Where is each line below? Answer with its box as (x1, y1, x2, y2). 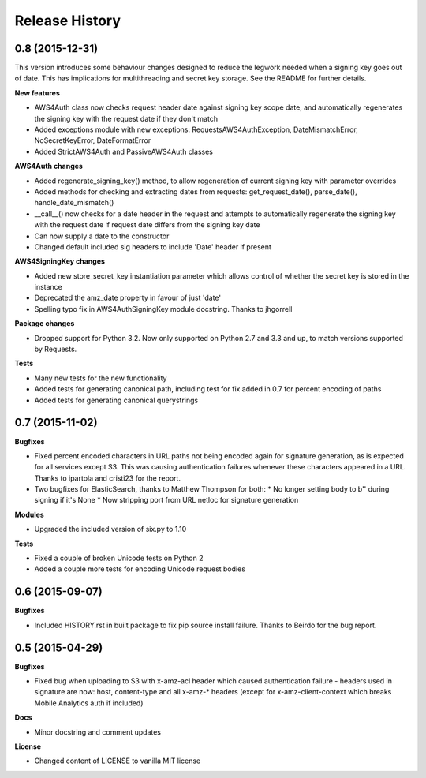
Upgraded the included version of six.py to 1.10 (34, 525, 187, 534)
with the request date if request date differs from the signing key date (34, 220, 260, 230)
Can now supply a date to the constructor (34, 231, 170, 241)
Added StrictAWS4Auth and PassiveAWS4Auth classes (34, 147, 213, 156)
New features (14, 88, 61, 98)
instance (34, 282, 62, 292)
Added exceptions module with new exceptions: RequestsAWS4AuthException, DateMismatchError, (34, 125, 358, 134)
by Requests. (34, 344, 77, 354)
